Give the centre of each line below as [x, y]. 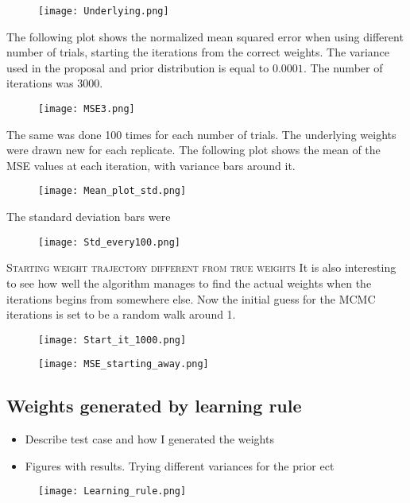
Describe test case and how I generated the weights [149, 439]
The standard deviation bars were [89, 217]
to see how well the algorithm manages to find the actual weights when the [189, 282]
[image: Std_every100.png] [109, 242]
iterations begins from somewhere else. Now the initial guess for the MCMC [191, 298]
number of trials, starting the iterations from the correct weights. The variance [198, 52]
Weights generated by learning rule [154, 406]
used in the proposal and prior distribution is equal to [138, 67]
